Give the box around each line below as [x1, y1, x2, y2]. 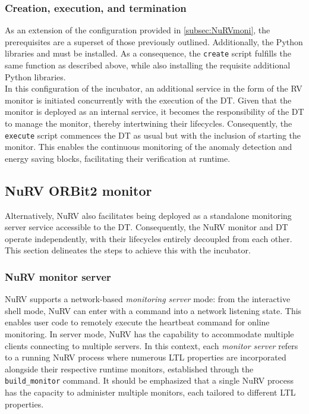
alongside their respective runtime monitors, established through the [5, 362, 254, 375]
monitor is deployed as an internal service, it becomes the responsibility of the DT [5, 105, 304, 118]
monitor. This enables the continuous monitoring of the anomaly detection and [5, 140, 292, 153]
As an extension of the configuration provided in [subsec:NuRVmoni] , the [5, 24, 270, 36]
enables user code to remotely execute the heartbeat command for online [5, 316, 270, 328]
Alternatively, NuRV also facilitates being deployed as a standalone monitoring [5, 209, 292, 221]
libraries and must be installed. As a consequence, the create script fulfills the [5, 47, 291, 59]
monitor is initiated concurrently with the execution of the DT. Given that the [5, 93, 292, 106]
